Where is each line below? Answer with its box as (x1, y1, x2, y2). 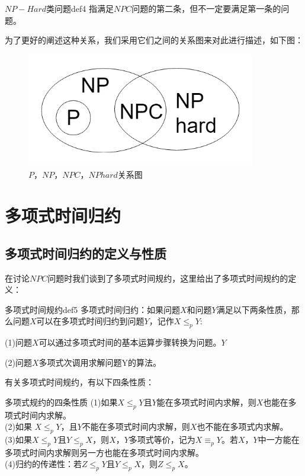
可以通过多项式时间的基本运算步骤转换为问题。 (38, 336, 221, 349)
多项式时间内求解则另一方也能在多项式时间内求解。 (5, 446, 204, 458)
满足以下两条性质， (216, 303, 291, 315)
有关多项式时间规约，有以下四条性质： (5, 376, 154, 388)
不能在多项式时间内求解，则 (82, 420, 190, 433)
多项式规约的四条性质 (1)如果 (5, 395, 118, 408)
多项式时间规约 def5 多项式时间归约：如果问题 (5, 303, 180, 315)
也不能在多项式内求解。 (197, 420, 288, 433)
